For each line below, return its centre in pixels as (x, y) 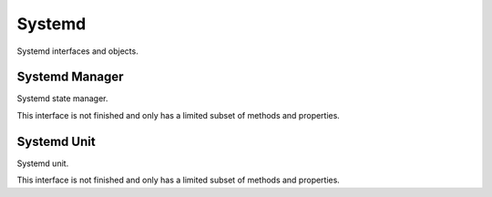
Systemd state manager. (62, 98)
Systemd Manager (70, 77)
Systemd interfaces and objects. (77, 51)
